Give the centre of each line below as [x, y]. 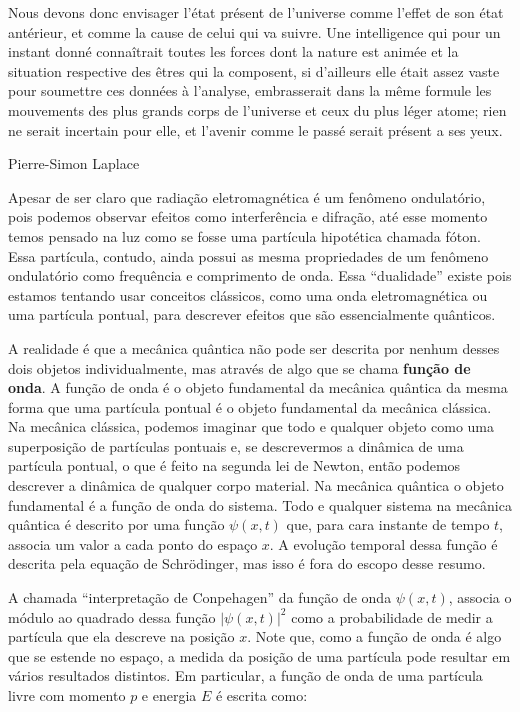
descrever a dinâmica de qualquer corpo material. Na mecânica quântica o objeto [256, 485]
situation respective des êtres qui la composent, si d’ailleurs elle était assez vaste [254, 70]
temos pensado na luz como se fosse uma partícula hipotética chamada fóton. [244, 235]
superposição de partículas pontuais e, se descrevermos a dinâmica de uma [236, 445]
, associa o [480, 597]
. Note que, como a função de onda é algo [374, 636]
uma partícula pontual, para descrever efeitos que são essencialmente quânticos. [252, 314]
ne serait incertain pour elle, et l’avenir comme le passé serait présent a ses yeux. [255, 129]
